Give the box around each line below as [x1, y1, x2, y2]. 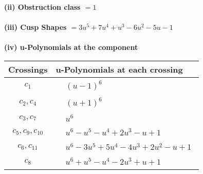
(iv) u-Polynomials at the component [4, 42, 138, 53]
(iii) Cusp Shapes [4, 22, 67, 32]
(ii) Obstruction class [4, 2, 81, 12]
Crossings [8, 63, 48, 75]
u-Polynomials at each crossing [56, 63, 183, 75]
